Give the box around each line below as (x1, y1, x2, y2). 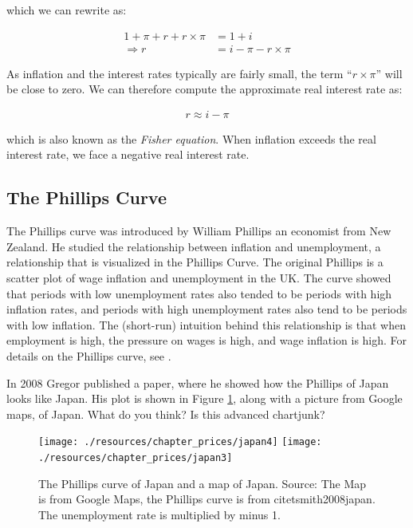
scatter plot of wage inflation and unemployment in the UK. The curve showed (6, 270, 391, 286)
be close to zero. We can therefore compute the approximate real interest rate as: (6, 81, 403, 97)
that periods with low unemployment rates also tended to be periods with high (6, 285, 392, 301)
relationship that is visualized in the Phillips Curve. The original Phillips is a (6, 254, 383, 270)
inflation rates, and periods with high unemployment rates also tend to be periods (6, 301, 407, 317)
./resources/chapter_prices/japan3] (38, 452, 233, 464)
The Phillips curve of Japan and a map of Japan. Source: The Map (38, 475, 367, 491)
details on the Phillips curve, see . (6, 348, 171, 364)
